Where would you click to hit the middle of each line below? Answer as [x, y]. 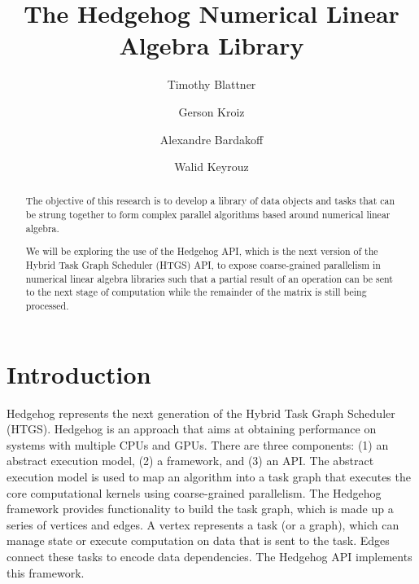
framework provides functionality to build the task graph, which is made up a [200, 509]
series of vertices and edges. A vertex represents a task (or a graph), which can [203, 524]
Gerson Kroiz [212, 111]
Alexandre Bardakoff [212, 139]
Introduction [79, 373]
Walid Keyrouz [212, 167]
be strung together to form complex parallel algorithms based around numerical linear [208, 215]
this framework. [46, 572]
